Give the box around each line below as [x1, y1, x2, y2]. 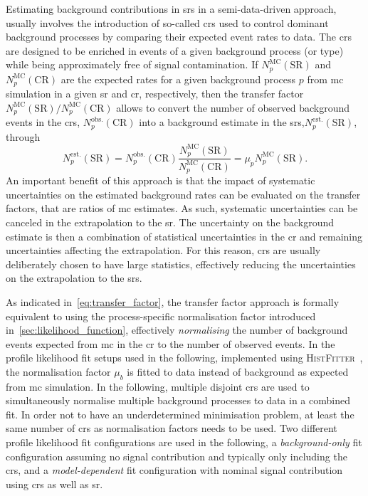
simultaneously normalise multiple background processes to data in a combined [6, 393, 350, 408]
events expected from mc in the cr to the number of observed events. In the [6, 336, 335, 351]
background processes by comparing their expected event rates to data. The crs [6, 29, 352, 44]
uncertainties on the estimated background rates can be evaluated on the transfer [6, 186, 361, 201]
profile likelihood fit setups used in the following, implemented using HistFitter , [6, 350, 363, 365]
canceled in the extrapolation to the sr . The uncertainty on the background [6, 214, 335, 229]
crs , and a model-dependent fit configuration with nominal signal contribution [6, 463, 343, 477]
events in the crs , [6, 115, 80, 130]
